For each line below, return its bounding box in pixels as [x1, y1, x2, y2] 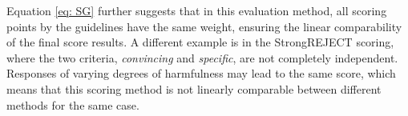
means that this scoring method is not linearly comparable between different [6, 80, 382, 97]
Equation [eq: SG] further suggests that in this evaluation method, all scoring [6, 2, 387, 18]
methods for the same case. [6, 96, 139, 113]
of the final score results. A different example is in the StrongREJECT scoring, [6, 34, 394, 50]
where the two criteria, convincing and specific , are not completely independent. [6, 49, 398, 66]
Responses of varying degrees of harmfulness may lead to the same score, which [6, 65, 396, 82]
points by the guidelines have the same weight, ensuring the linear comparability [6, 18, 402, 34]
